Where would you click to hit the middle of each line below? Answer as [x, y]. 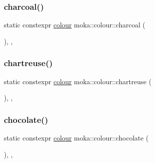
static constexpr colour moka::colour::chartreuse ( [78, 81]
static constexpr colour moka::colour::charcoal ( [75, 25]
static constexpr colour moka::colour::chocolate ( [76, 138]
